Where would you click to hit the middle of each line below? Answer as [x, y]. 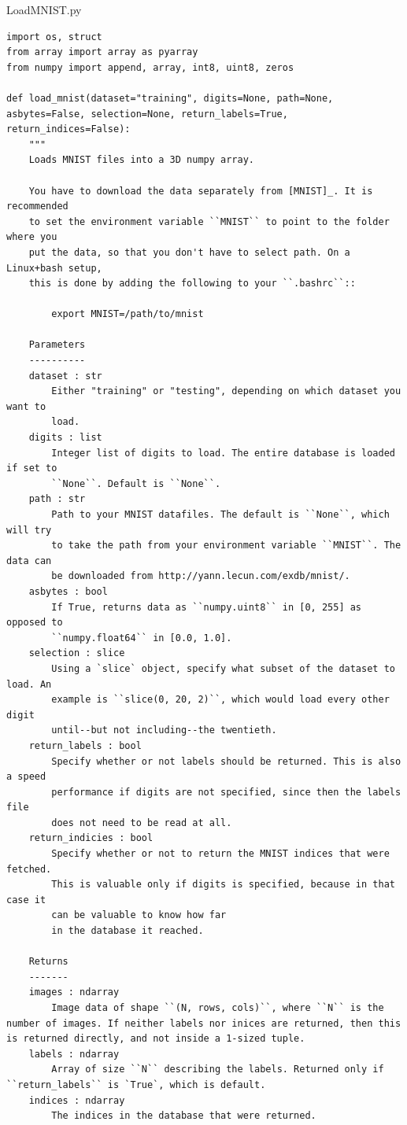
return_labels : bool [85, 745]
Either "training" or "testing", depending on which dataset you [226, 391]
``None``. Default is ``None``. [136, 483]
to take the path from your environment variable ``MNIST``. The [226, 546]
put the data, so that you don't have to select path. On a [189, 252]
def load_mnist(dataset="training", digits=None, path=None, [170, 98]
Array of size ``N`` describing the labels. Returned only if [218, 1070]
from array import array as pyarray [102, 52]
